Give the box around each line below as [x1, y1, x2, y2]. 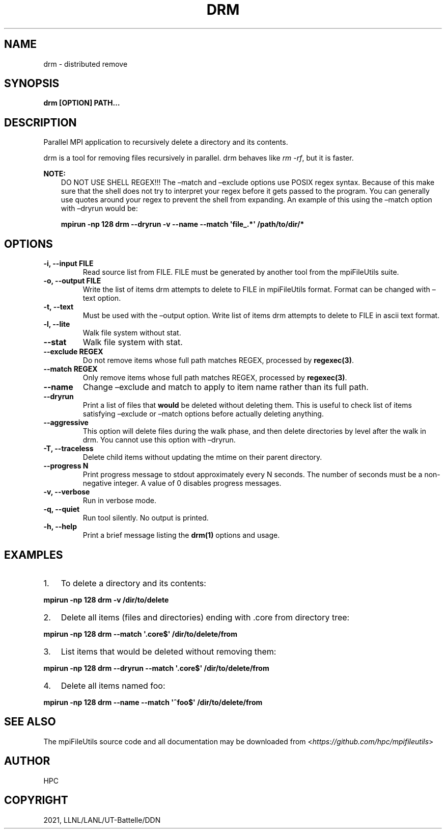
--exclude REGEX [43, 347, 103, 356]
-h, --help [43, 522, 77, 531]
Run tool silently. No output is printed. [82, 513, 209, 523]
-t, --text [43, 302, 74, 311]
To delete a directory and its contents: [61, 578, 206, 588]
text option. [82, 294, 121, 303]
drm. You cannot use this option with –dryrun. [82, 435, 236, 445]
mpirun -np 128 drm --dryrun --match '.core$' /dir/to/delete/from [43, 663, 269, 672]
